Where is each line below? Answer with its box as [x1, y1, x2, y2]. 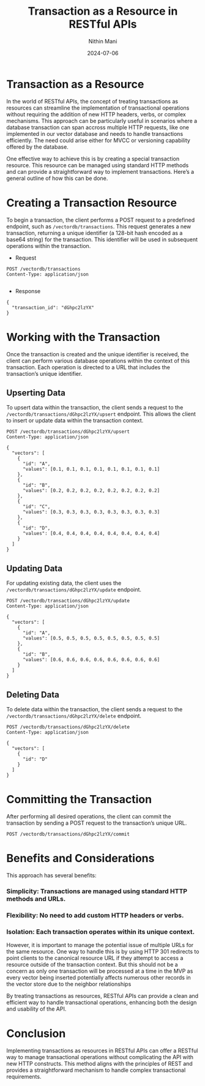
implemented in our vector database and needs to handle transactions [6, 130, 184, 137]
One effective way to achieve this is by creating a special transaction [6, 155, 180, 162]
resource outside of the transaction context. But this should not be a [6, 961, 179, 968]
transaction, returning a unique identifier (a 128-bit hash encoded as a [6, 229, 183, 236]
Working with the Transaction [6, 330, 160, 344]
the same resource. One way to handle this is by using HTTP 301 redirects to [6, 948, 199, 956]
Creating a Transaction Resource [6, 196, 177, 209]
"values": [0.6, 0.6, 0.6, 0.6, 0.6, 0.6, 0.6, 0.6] [22, 657, 160, 663]
